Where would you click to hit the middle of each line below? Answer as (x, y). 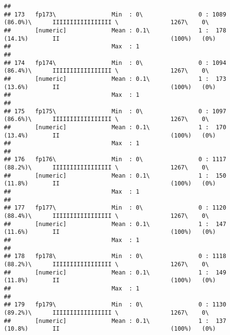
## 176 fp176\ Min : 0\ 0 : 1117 (115, 160)
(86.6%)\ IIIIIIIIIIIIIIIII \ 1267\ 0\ (107, 119)
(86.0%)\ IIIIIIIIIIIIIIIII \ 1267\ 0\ (107, 23)
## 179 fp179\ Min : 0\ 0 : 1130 (115, 305)
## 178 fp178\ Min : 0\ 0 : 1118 (115, 256)
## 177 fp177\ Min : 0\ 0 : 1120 (115, 208)
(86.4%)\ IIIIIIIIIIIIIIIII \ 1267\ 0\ (107, 71)
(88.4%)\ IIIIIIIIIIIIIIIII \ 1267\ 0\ (107, 216)
